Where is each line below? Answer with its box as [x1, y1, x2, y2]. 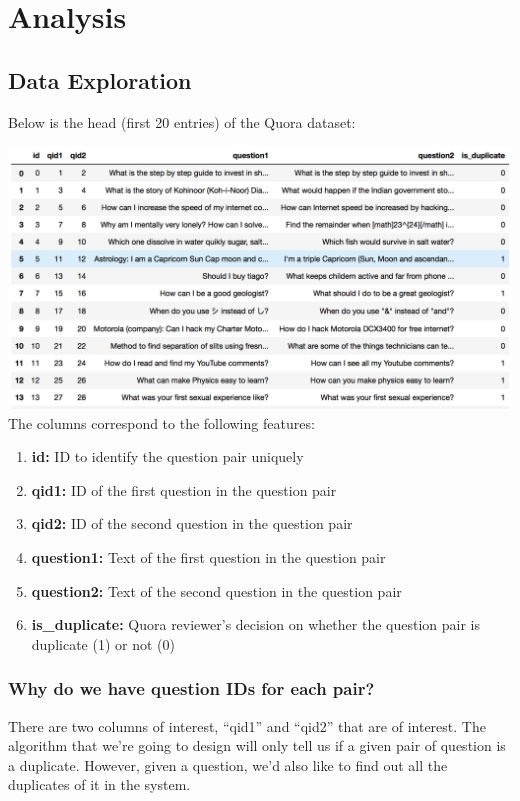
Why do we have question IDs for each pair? [8, 676, 375, 701]
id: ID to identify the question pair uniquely [31, 446, 304, 467]
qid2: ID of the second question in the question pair [31, 513, 353, 534]
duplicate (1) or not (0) [31, 633, 175, 654]
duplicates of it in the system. [8, 774, 191, 795]
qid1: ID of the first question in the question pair [31, 479, 337, 500]
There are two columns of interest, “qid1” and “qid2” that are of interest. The [8, 715, 486, 736]
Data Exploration [8, 64, 192, 95]
